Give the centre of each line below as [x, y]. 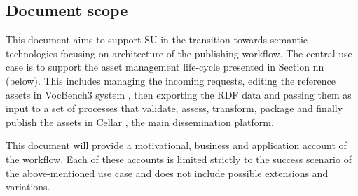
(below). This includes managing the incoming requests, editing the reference [171, 80]
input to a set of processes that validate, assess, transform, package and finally [174, 108]
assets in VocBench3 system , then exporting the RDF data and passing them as [179, 94]
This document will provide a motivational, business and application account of [176, 145]
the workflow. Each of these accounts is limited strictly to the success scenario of [179, 159]
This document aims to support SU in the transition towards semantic [157, 40]
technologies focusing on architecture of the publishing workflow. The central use [179, 53]
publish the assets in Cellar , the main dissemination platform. [140, 121]
